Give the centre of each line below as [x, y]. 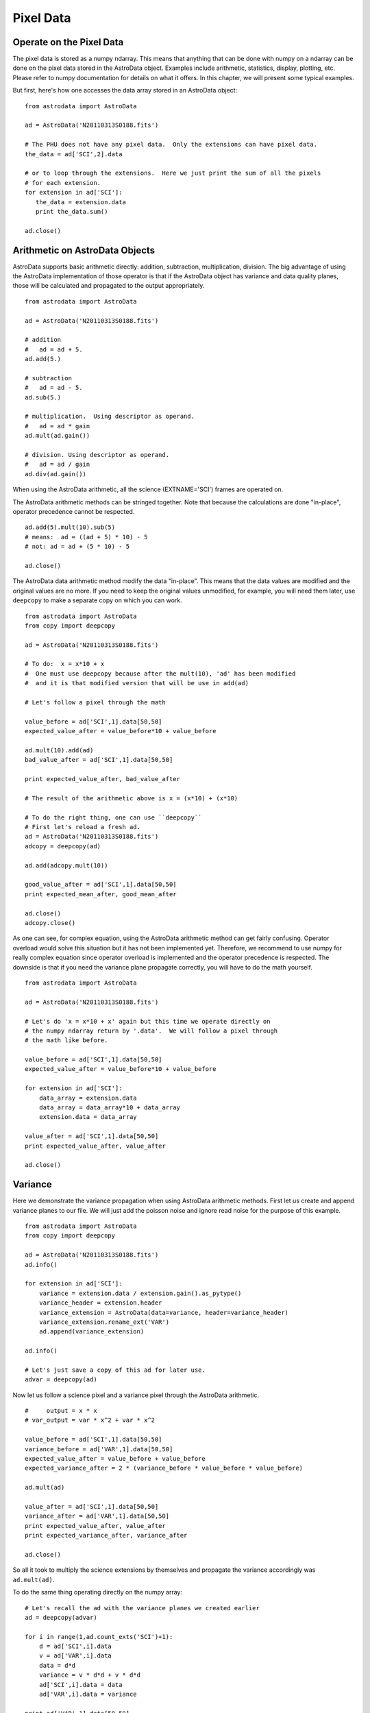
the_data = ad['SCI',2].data [74, 154]
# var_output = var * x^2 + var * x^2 [90, 1420]
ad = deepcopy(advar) [61, 1617]
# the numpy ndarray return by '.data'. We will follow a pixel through [151, 1031]
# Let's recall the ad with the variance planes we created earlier [142, 1608]
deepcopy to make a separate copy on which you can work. [97, 600]
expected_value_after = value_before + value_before [115, 1459]
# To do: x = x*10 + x [65, 664]
